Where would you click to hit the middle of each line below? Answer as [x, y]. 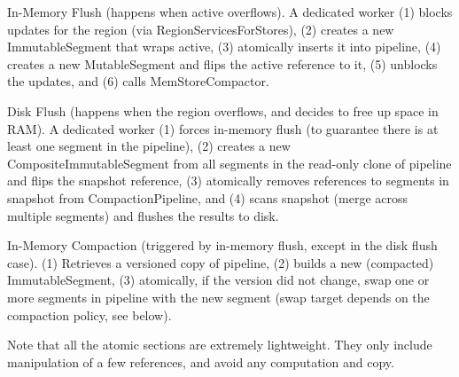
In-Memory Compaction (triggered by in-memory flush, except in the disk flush [222, 245]
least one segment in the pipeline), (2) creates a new [149, 146]
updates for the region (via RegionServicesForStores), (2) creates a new [201, 29]
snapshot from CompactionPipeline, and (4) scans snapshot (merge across [208, 197]
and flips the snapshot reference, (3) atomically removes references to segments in [228, 181]
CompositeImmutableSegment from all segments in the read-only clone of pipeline [229, 163]
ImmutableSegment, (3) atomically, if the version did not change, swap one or [218, 280]
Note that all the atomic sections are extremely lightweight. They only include [220, 345]
